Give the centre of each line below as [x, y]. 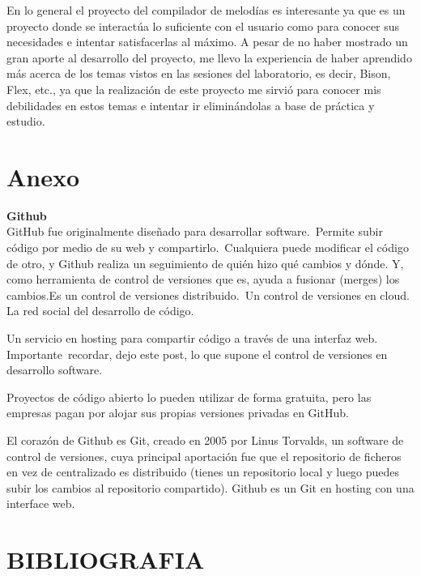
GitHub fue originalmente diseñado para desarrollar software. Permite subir [195, 231]
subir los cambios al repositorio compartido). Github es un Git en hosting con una [210, 487]
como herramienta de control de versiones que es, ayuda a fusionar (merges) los [203, 279]
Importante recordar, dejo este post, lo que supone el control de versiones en [197, 354]
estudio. [26, 121]
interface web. [41, 503]
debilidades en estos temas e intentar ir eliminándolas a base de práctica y [191, 105]
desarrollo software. [55, 370]
